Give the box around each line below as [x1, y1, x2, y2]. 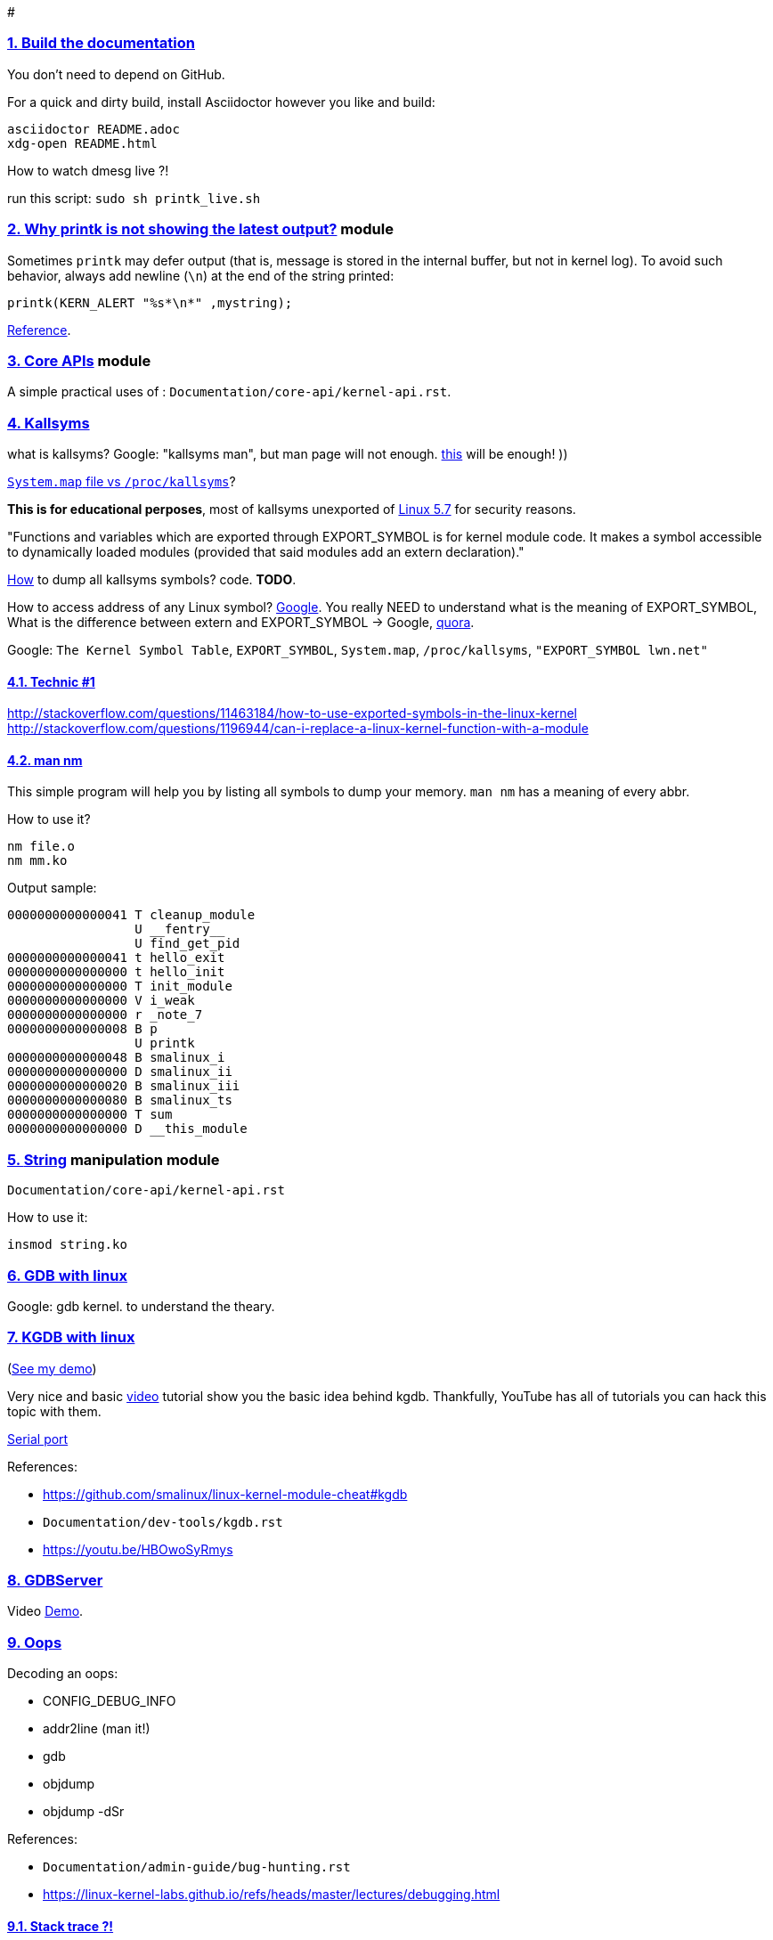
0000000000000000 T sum [7, 1107, 173, 1122]
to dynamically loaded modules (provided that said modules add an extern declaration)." [7, 544, 525, 559]
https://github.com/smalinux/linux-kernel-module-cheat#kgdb [43, 1486, 408, 1502]
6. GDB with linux [7, 1266, 127, 1284]
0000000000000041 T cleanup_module [7, 908, 256, 923]
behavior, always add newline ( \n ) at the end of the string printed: [7, 267, 395, 283]
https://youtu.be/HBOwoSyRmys [43, 1541, 233, 1557]
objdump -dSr [43, 1804, 125, 1820]
